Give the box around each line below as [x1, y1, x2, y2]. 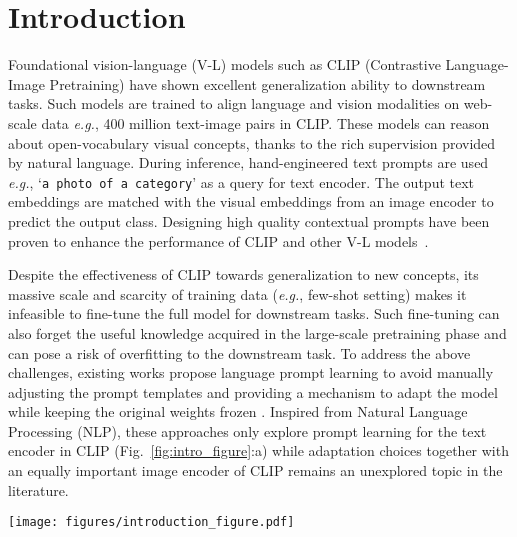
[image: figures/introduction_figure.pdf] [8, 515, 295, 530]
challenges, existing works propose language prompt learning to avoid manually [8, 362, 494, 383]
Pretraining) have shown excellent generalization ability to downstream [49, 73, 486, 94]
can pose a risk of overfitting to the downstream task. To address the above [8, 342, 471, 363]
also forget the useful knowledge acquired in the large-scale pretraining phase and [8, 322, 507, 343]
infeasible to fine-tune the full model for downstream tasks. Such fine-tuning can [8, 303, 500, 324]
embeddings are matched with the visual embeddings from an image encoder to [8, 191, 494, 212]
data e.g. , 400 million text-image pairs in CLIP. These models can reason [41, 112, 490, 133]
